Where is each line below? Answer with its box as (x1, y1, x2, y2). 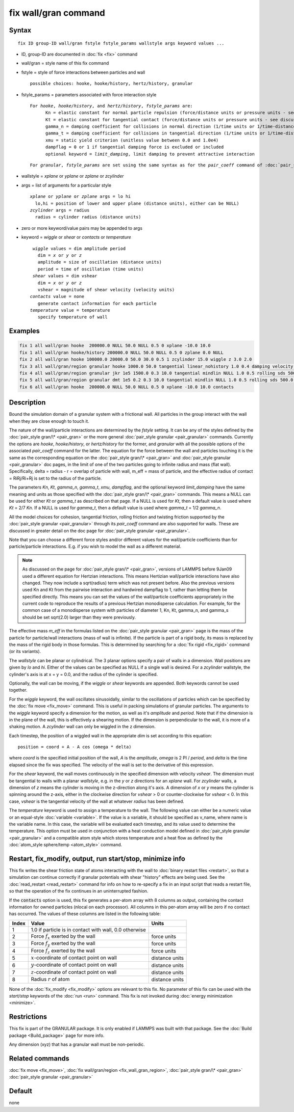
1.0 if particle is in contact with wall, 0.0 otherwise (31, 926, 147, 933)
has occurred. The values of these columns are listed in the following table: (9, 911, 161, 917)
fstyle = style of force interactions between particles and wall (21, 69, 146, 75)
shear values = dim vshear (32, 273, 98, 279)
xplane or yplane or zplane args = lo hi (30, 194, 131, 199)
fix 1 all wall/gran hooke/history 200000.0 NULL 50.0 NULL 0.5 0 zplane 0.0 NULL (19, 350, 224, 355)
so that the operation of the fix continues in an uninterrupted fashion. (9, 888, 148, 894)
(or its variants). (9, 649, 41, 654)
